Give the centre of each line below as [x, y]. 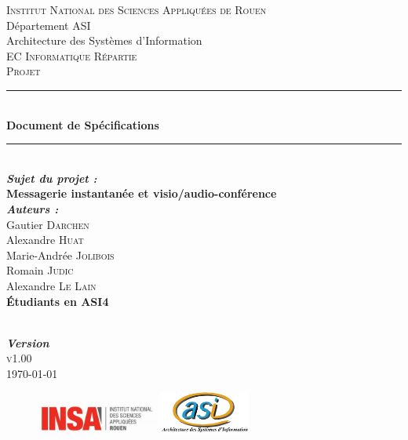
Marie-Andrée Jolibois [60, 255]
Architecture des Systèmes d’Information [104, 40]
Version [28, 342]
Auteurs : [33, 208]
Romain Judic [40, 270]
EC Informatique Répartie [72, 55]
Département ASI [49, 25]
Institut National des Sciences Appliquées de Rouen [137, 9]
